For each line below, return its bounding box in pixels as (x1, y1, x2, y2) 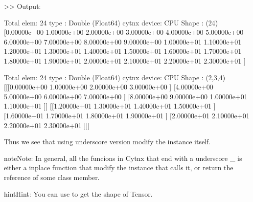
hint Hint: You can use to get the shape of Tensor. (4, 188, 153, 199)
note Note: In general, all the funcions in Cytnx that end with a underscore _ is (4, 153, 242, 163)
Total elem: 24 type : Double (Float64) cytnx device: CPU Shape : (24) (4, 17, 218, 27)
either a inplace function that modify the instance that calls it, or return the (4, 162, 233, 173)
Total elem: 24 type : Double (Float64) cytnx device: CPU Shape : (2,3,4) (4, 72, 226, 82)
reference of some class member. (4, 172, 100, 182)
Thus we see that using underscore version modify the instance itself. (4, 136, 211, 147)
